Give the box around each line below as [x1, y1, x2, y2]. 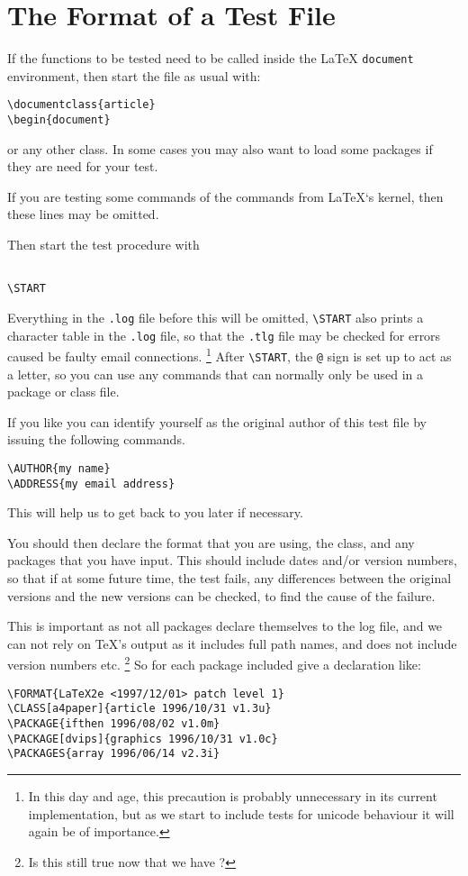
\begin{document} [7, 114, 111, 127]
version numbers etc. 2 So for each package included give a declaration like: [7, 652, 421, 674]
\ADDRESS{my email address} [7, 477, 175, 490]
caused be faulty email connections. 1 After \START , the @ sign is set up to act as [7, 344, 452, 365]
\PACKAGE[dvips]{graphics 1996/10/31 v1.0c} [7, 732, 278, 745]
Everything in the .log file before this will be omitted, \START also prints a [7, 307, 424, 326]
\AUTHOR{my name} [7, 461, 111, 475]
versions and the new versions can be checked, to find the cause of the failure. [7, 586, 436, 605]
